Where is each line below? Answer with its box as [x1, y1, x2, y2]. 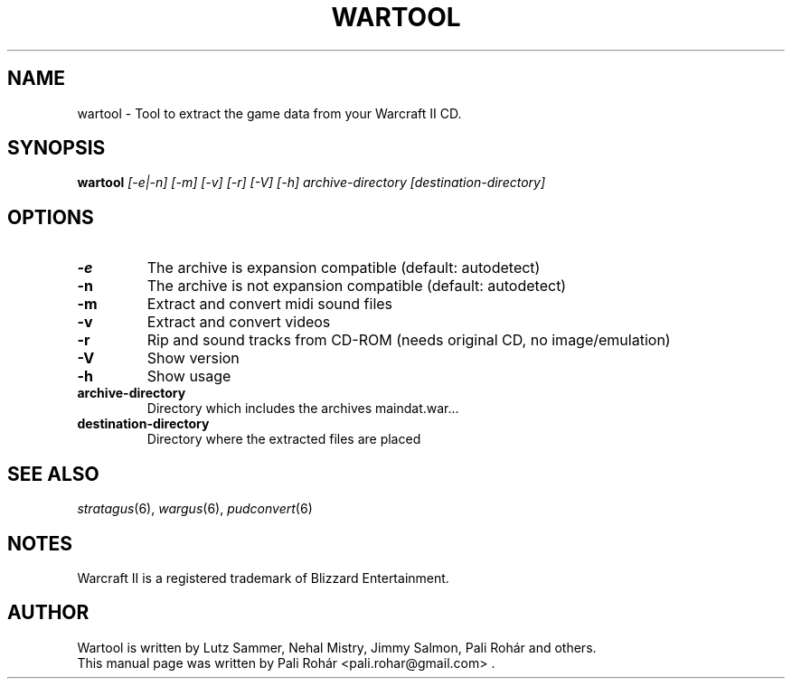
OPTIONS [7, 205, 94, 229]
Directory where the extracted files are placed [146, 431, 421, 447]
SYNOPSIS [7, 136, 106, 160]
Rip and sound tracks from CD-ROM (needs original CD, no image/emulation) [146, 331, 671, 350]
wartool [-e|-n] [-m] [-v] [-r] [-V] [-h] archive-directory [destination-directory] [77, 174, 546, 191]
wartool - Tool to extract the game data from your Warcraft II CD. [77, 105, 462, 121]
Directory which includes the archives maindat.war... [146, 400, 459, 417]
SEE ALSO [7, 462, 99, 485]
